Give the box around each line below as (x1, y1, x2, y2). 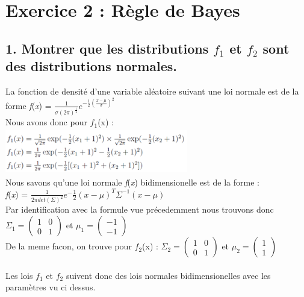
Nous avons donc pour (5, 116, 87, 128)
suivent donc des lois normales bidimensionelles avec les (66, 269, 271, 281)
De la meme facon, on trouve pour (5, 240, 132, 252)
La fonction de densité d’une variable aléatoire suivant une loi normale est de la (5, 84, 299, 97)
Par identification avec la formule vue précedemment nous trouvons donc (5, 203, 274, 216)
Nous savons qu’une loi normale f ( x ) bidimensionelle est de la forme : (5, 176, 259, 189)
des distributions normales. (5, 57, 178, 75)
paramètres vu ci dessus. (5, 281, 96, 293)
